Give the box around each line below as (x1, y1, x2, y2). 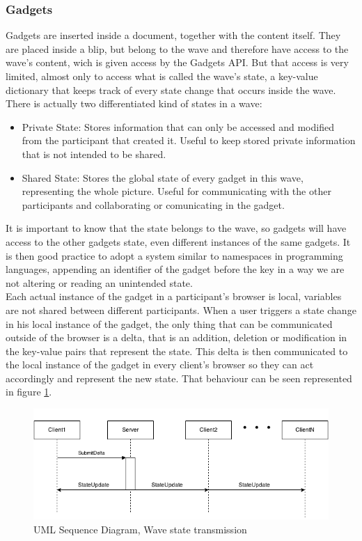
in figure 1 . (6, 384, 52, 399)
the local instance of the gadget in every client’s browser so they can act (6, 357, 314, 372)
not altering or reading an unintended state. (6, 275, 193, 290)
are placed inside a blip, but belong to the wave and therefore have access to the (6, 41, 349, 56)
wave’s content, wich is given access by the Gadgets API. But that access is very (6, 55, 349, 70)
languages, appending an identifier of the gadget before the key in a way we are (6, 262, 345, 276)
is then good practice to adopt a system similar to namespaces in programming (6, 248, 343, 262)
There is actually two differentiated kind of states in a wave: (6, 96, 262, 111)
